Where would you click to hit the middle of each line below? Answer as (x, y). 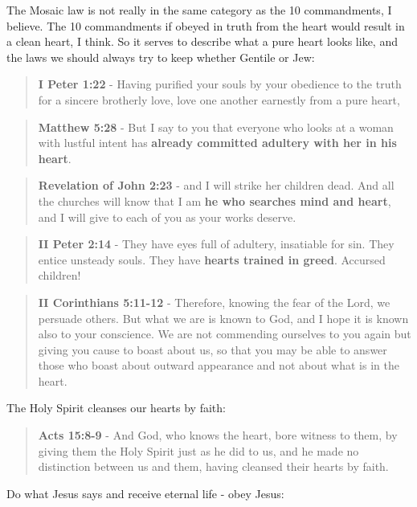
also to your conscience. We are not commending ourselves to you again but (225, 334)
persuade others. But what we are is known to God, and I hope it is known (223, 318)
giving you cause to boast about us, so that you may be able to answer (213, 349)
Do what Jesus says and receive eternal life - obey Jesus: (145, 493)
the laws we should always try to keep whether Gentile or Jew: (161, 57)
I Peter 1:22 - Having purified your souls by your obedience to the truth (220, 84)
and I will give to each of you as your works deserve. (167, 217)
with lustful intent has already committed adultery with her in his (217, 143)
